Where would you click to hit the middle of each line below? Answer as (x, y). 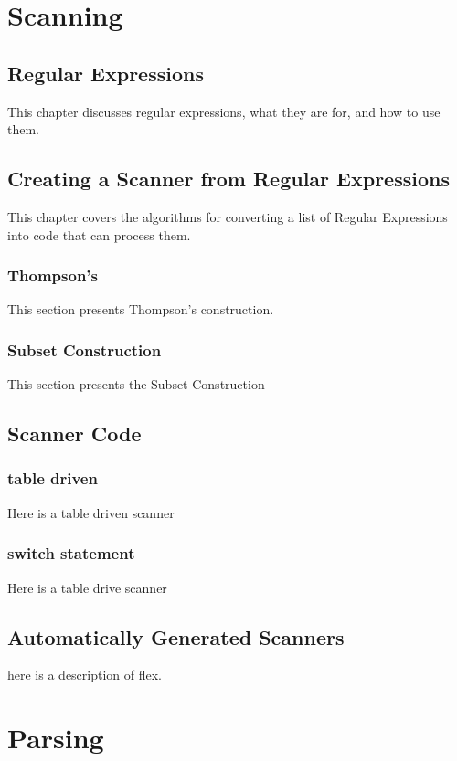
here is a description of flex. (85, 675)
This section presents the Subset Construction (136, 384)
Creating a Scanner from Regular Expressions (228, 179)
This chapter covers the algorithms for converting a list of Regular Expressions (228, 216)
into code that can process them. (99, 234)
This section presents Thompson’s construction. (141, 309)
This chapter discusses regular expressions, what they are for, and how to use (224, 111)
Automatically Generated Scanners (176, 636)
